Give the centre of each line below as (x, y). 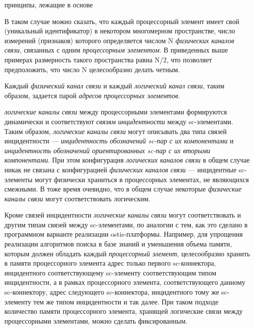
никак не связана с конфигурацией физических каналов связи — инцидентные (121, 169)
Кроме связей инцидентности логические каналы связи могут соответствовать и (123, 215)
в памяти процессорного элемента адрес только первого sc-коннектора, (110, 263)
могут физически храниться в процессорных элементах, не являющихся (142, 179)
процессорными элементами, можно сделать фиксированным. (96, 320)
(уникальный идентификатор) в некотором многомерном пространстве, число (120, 31)
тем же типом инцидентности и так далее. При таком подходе (126, 301)
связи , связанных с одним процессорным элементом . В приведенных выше (116, 50)
